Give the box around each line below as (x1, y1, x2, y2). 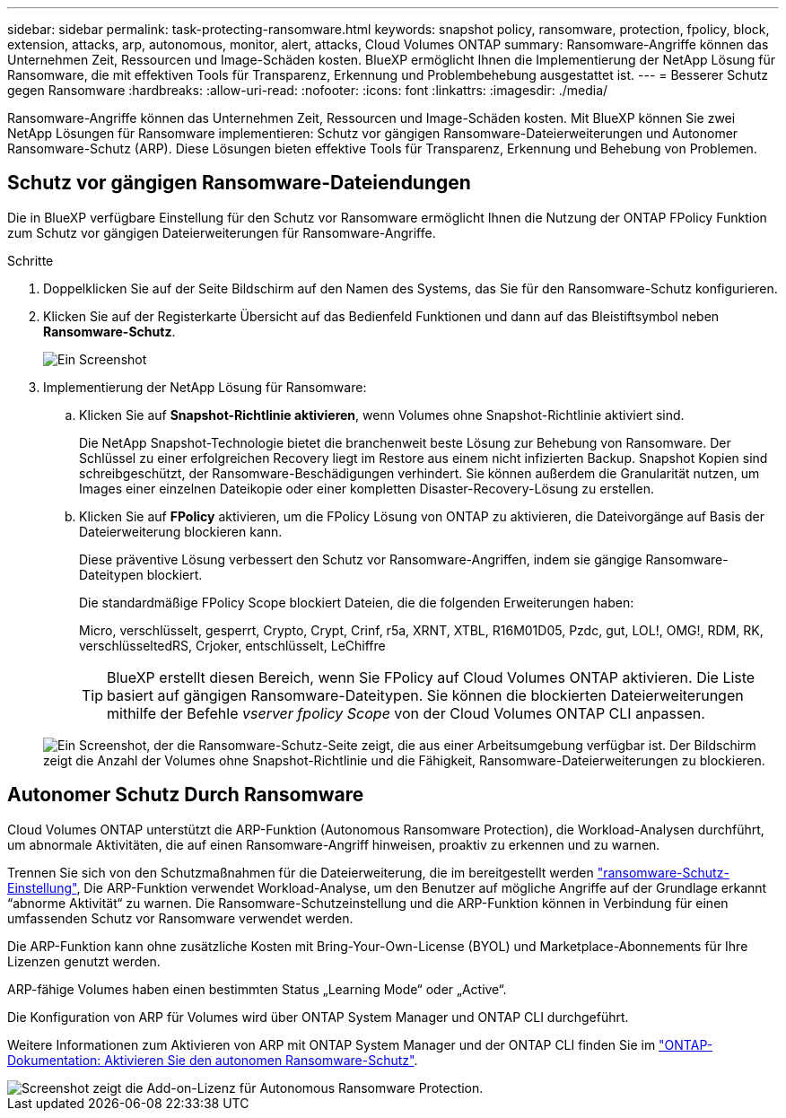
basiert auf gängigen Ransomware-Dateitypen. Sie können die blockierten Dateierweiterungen (107, 686, 744, 704)
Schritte (7, 252, 54, 268)
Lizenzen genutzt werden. (7, 953, 161, 969)
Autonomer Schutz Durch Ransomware (7, 783, 364, 807)
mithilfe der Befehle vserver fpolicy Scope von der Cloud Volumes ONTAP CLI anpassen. (107, 703, 705, 722)
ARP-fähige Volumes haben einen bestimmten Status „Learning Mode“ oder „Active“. (7, 981, 507, 997)
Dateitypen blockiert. (79, 566, 203, 582)
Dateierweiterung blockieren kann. (79, 523, 283, 539)
